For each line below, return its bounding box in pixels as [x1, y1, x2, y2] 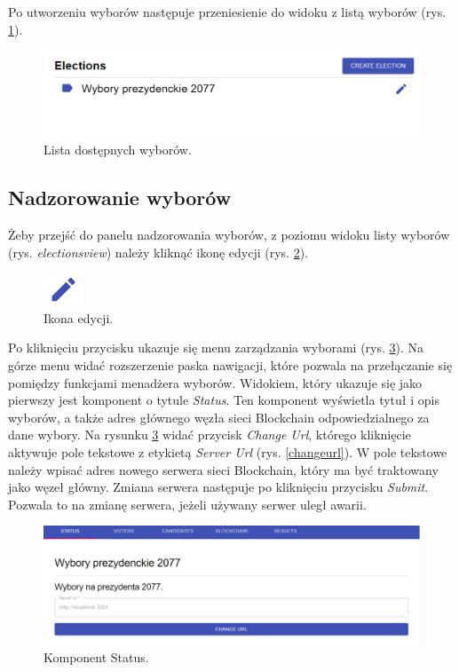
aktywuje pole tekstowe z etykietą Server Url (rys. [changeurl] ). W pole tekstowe [8, 443, 447, 461]
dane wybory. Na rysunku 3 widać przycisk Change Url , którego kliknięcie [8, 425, 411, 444]
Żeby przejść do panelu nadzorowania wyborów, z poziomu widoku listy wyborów [8, 225, 450, 244]
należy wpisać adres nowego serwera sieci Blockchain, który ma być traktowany [8, 460, 439, 478]
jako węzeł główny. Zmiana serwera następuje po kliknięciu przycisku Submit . [8, 478, 429, 496]
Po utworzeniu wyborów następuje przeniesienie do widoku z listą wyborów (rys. [8, 3, 447, 20]
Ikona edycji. [44, 308, 114, 327]
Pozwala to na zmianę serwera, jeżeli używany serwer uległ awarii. [8, 494, 367, 513]
